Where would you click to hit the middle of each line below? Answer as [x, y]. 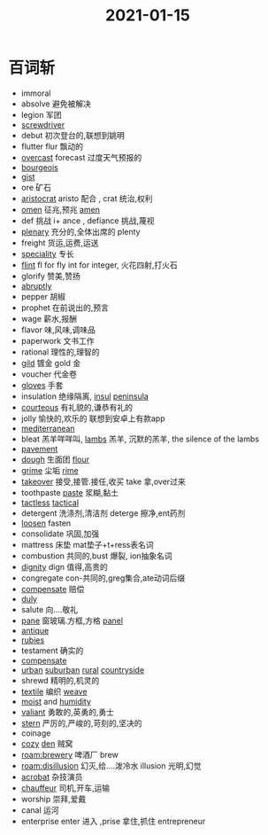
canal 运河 [40, 810]
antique [35, 630]
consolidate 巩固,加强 [60, 534]
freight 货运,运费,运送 [60, 242]
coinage [36, 733]
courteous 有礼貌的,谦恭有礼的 [77, 407]
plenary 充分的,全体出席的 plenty [80, 231]
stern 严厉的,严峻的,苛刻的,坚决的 [81, 722]
